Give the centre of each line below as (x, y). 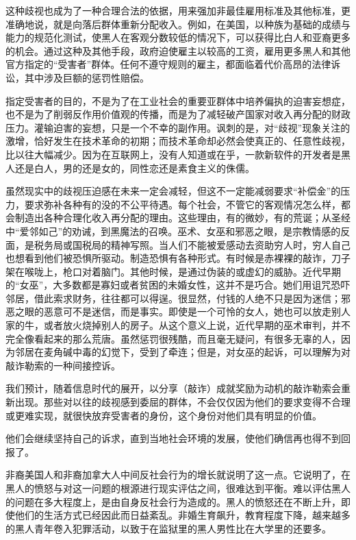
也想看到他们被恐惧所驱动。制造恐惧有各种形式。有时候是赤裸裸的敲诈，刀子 (178, 258)
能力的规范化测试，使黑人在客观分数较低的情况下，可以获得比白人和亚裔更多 (178, 37)
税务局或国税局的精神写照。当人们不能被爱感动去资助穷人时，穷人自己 (192, 244)
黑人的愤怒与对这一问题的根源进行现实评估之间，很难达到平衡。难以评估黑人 (178, 488)
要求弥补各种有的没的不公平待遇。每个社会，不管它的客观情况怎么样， (182, 204)
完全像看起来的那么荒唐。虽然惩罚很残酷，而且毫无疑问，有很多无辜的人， (173, 338)
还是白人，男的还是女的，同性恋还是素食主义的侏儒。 (135, 168)
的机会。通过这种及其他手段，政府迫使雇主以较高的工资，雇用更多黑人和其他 (178, 50)
